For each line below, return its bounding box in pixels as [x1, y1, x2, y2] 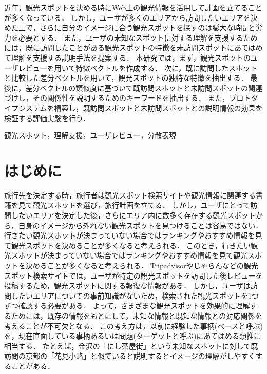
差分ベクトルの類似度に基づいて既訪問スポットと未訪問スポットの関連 [25, 82, 262, 93]
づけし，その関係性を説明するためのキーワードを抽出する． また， [4, 92, 230, 103]
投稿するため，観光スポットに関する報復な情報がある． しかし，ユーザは [4, 280, 251, 291]
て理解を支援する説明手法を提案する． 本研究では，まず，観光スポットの [4, 52, 251, 63]
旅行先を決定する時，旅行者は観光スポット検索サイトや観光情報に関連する [4, 189, 256, 200]
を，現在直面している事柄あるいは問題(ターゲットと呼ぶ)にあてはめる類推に [4, 330, 261, 341]
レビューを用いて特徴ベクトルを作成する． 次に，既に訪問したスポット [18, 62, 258, 73]
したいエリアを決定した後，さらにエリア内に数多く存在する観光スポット [11, 210, 256, 221]
